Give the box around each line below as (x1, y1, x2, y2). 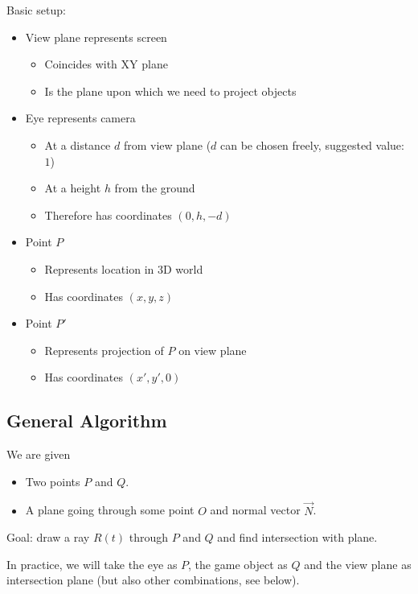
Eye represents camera (25, 109, 136, 126)
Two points (25, 472, 80, 489)
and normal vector (210, 501, 301, 518)
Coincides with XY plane (44, 56, 168, 72)
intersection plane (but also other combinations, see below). (6, 571, 300, 588)
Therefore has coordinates (44, 206, 172, 223)
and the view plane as (304, 555, 412, 572)
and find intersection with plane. (217, 529, 378, 546)
